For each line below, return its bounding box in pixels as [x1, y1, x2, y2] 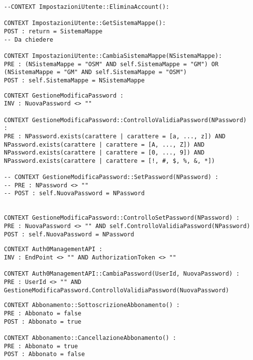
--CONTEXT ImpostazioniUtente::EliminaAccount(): [4, 3, 169, 10]
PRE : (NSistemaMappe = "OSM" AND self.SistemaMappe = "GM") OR [4, 60, 219, 68]
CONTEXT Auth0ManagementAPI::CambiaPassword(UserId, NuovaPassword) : [4, 270, 240, 278]
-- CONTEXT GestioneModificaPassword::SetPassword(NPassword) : [4, 174, 219, 181]
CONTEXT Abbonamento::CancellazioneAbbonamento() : [4, 334, 176, 341]
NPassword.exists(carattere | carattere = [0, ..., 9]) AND [4, 149, 205, 156]
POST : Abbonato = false [4, 351, 85, 358]
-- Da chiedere [4, 36, 54, 43]
